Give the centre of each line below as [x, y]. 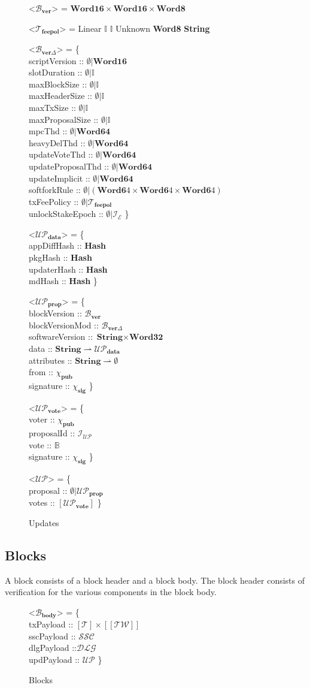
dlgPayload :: [53, 648]
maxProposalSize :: [64, 119]
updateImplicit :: [60, 178]
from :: [41, 372]
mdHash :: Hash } [63, 281]
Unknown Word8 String [162, 28]
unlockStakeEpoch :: [66, 214]
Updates [44, 522]
